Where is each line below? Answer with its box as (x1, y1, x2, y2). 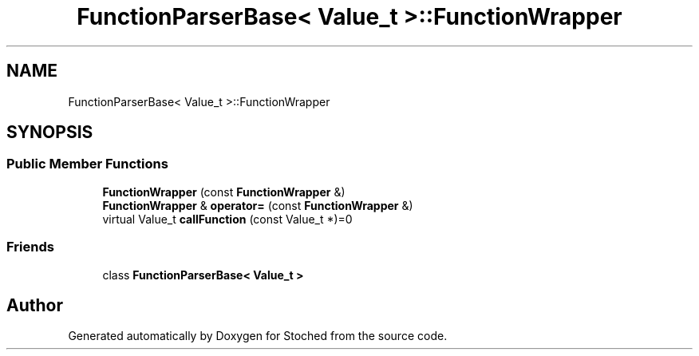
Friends (6, 239, 54, 255)
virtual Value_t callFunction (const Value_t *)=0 (102, 212, 353, 226)
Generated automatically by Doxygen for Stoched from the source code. (68, 329, 448, 343)
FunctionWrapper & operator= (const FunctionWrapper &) (102, 198, 413, 212)
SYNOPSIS (6, 122, 93, 143)
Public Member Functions (6, 156, 168, 172)
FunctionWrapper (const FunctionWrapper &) (102, 184, 346, 199)
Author (6, 295, 63, 315)
